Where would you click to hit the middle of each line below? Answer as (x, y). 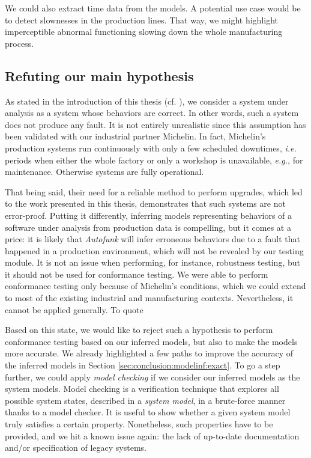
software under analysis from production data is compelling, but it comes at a (148, 227)
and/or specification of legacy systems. (76, 447)
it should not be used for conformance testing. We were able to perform (137, 274)
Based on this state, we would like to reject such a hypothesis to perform (139, 330)
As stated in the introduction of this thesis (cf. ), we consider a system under (147, 101)
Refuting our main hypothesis (99, 75)
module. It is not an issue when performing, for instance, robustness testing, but (152, 262)
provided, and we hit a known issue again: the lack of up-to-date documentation (152, 435)
